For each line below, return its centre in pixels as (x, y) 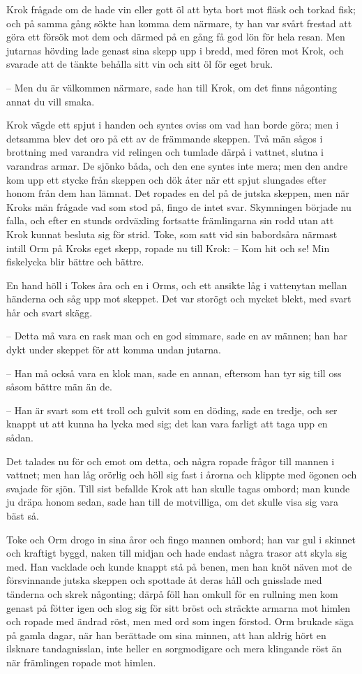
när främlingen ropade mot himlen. (81, 662)
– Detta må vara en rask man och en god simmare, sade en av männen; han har (177, 336)
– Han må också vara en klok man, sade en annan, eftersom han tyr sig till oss (174, 373)
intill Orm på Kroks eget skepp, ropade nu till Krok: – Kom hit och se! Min (168, 248)
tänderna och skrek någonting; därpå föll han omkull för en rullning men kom (172, 593)
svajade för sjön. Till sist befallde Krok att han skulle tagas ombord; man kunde (178, 488)
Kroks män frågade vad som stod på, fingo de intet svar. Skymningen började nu (179, 206)
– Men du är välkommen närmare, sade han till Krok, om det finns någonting (172, 87)
